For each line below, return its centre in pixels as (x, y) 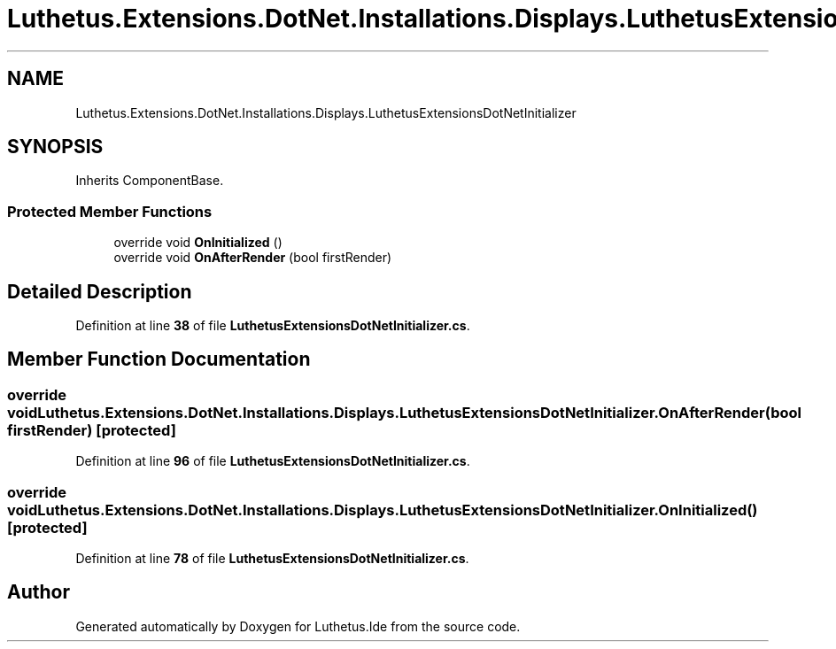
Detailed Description (100, 291)
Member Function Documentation (159, 359)
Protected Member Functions (110, 211)
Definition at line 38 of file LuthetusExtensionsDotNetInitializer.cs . (273, 326)
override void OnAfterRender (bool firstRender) (253, 258)
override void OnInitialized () (198, 243)
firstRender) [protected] (92, 430)
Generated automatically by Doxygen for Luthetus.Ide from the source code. (298, 626)
